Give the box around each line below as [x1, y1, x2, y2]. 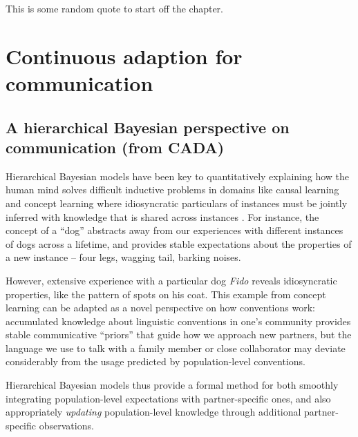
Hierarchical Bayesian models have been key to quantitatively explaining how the [6, 168, 350, 183]
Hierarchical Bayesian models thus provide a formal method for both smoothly [6, 378, 339, 392]
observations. [39, 418, 94, 432]
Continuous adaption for [6, 41, 243, 70]
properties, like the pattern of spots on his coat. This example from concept [6, 287, 326, 301]
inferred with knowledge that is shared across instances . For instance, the [6, 209, 319, 224]
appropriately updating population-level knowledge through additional [6, 405, 301, 419]
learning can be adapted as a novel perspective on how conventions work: [6, 300, 315, 315]
